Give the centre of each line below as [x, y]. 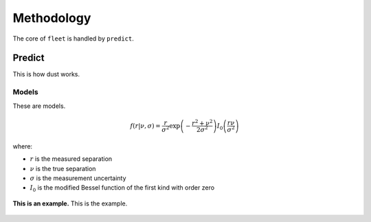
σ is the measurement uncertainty [78, 178]
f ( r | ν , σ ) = [145, 126]
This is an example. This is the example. [70, 203]
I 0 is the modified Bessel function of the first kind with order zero [122, 189]
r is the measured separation [71, 159]
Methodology [52, 18]
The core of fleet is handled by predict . [73, 38]
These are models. [39, 106]
